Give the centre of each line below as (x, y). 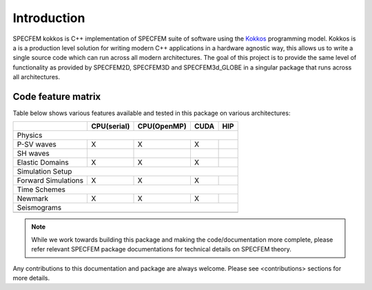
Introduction (49, 18)
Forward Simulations (50, 180)
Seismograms (39, 208)
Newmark (32, 198)
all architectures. (37, 77)
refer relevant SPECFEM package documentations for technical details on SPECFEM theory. (162, 249)
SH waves (33, 154)
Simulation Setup (44, 172)
